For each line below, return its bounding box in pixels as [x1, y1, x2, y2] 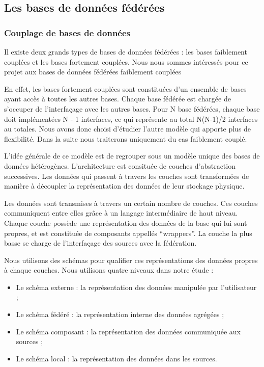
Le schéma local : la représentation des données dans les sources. [16, 353, 217, 363]
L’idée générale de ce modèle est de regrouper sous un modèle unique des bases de [4, 150, 260, 161]
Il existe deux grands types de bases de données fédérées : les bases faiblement [4, 46, 247, 57]
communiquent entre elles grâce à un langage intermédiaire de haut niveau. [4, 207, 238, 218]
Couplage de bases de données [4, 26, 131, 39]
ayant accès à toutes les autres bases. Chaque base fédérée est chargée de [4, 93, 231, 104]
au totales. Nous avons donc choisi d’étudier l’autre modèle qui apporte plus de [4, 123, 251, 134]
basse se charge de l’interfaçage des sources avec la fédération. [4, 238, 197, 248]
